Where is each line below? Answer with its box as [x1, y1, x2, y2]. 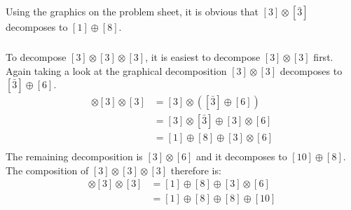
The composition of [6, 162, 89, 177]
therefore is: [170, 162, 221, 177]
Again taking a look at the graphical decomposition [6, 63, 227, 78]
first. [313, 49, 333, 64]
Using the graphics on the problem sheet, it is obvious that [6, 4, 259, 19]
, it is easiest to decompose [145, 49, 261, 64]
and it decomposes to [196, 149, 287, 164]
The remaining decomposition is [6, 149, 143, 164]
